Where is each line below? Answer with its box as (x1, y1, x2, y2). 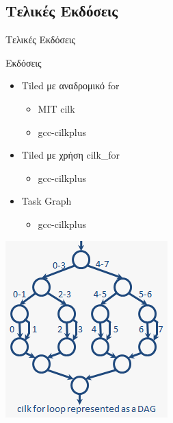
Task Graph (21, 194, 72, 208)
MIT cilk (38, 101, 75, 115)
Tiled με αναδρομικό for (21, 78, 120, 93)
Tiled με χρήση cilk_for (21, 148, 120, 162)
